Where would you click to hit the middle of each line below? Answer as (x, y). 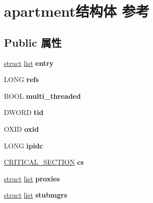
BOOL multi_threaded (42, 96)
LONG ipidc (24, 145)
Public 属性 (33, 42)
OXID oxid (21, 129)
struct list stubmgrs (36, 195)
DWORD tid (24, 112)
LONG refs (22, 79)
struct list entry (29, 63)
